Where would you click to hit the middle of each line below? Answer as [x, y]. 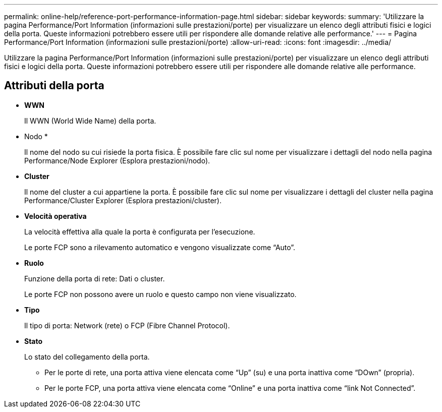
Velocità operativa [56, 216]
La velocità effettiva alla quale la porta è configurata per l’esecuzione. [140, 231]
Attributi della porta [54, 86]
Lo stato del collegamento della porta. [87, 357]
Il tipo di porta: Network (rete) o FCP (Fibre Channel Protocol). [127, 325]
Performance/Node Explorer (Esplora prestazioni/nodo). [117, 160]
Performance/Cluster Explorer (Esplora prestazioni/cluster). [123, 200]
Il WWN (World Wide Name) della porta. [90, 121]
